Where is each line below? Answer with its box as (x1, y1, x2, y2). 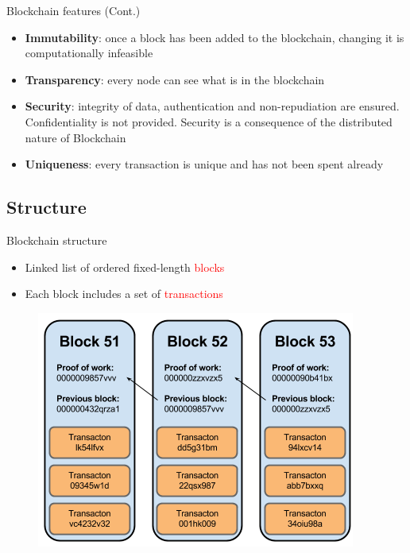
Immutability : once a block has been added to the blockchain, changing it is (25, 29, 404, 45)
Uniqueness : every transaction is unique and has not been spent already (25, 156, 384, 172)
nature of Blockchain (25, 129, 126, 145)
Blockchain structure (6, 231, 107, 248)
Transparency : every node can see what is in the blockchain (25, 71, 325, 87)
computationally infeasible (25, 44, 153, 61)
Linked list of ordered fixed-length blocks (25, 258, 225, 275)
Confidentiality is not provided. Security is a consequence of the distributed (25, 113, 393, 130)
